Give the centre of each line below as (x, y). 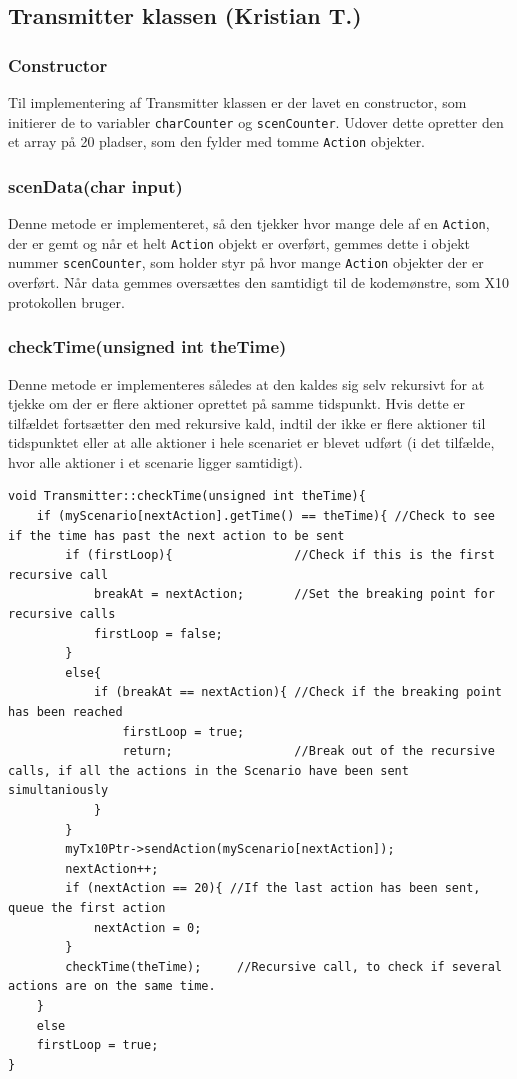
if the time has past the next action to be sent (176, 535)
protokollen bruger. (66, 301)
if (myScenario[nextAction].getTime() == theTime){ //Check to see (265, 516)
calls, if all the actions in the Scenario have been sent (208, 770)
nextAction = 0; (147, 927)
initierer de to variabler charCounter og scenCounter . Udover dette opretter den (256, 121)
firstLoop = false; (158, 633)
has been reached (65, 712)
